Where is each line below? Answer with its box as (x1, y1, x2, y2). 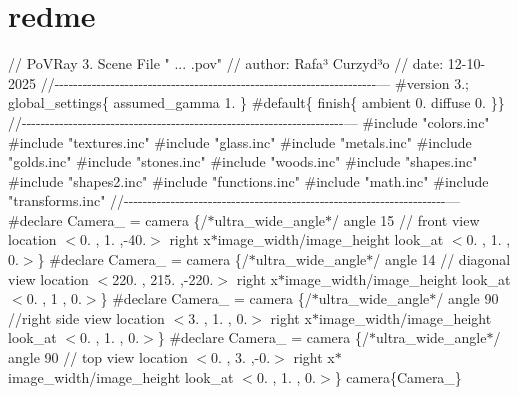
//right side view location (8, 307, 165, 328)
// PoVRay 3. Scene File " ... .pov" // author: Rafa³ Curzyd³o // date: (8, 53, 444, 74)
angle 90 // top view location (8, 347, 188, 368)
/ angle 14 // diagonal (373, 249, 511, 270)
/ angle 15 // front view (332, 209, 480, 230)
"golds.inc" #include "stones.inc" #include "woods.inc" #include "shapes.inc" (8, 151, 478, 172)
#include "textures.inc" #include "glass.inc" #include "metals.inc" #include (8, 131, 472, 152)
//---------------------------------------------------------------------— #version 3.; (40, 72, 470, 93)
